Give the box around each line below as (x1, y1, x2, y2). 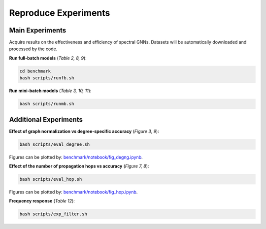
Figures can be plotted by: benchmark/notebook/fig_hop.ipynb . (9, 189, 138, 195)
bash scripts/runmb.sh (19, 101, 74, 107)
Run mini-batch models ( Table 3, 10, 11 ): (9, 88, 92, 94)
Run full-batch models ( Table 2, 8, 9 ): (9, 55, 87, 61)
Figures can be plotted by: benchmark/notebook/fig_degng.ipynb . (9, 154, 143, 160)
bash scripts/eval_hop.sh (19, 176, 82, 182)
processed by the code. (9, 46, 58, 52)
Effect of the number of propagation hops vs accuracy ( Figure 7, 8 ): (9, 163, 149, 169)
